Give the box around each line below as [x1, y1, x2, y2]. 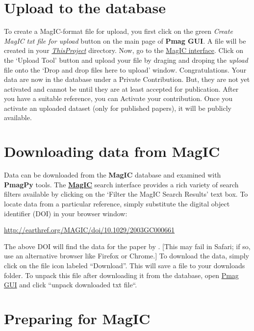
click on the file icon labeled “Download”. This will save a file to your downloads [4, 260, 245, 270]
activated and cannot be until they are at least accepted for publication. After [4, 83, 239, 94]
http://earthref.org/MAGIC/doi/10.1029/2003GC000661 [4, 225, 175, 235]
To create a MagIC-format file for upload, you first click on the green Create [4, 26, 233, 36]
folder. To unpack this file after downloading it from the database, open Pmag [4, 270, 239, 280]
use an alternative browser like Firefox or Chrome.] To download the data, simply [4, 251, 249, 261]
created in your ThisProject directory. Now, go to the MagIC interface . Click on [4, 45, 244, 55]
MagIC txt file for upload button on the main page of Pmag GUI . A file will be [4, 35, 246, 46]
